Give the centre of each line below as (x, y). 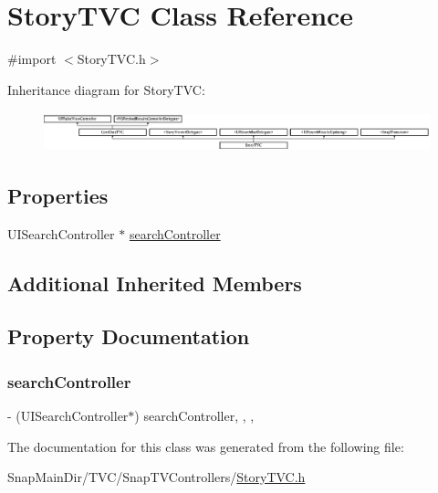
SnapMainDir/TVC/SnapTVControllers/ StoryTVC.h (156, 477)
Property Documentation (129, 336)
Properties (58, 195)
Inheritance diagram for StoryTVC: (106, 89)
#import (32, 59)
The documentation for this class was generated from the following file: (206, 446)
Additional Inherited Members (155, 283)
